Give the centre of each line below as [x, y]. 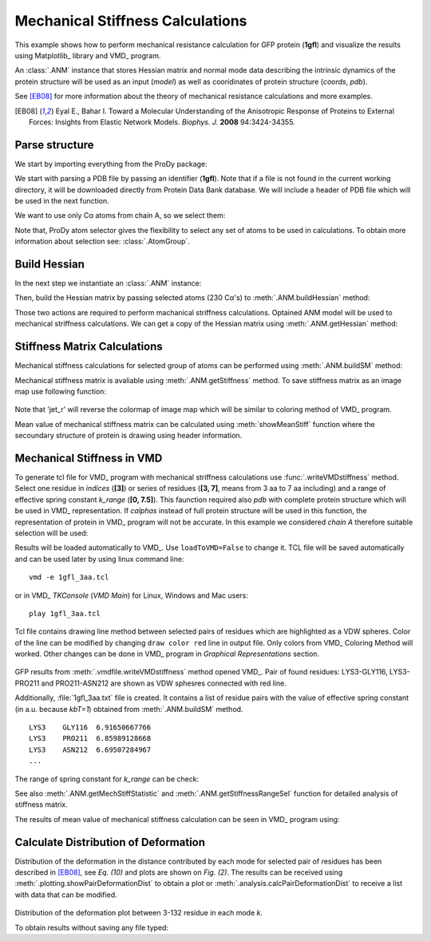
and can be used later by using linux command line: [99, 559]
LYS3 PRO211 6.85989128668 [90, 739]
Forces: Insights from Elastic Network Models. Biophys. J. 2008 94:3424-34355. [162, 122]
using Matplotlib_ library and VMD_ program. [88, 55]
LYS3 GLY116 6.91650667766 [90, 727]
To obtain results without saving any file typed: [92, 927]
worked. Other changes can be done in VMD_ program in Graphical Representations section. [167, 654]
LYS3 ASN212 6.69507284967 [90, 749]
